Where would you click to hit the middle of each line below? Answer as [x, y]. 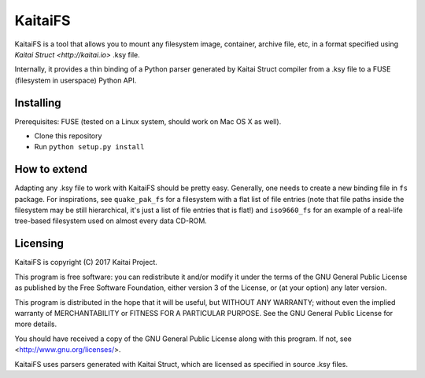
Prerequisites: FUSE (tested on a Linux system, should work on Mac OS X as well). [148, 121]
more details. [36, 324]
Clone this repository [68, 136]
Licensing [39, 244]
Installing [38, 103]
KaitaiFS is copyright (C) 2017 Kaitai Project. [86, 262]
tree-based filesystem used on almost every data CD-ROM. [111, 221]
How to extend [51, 169]
